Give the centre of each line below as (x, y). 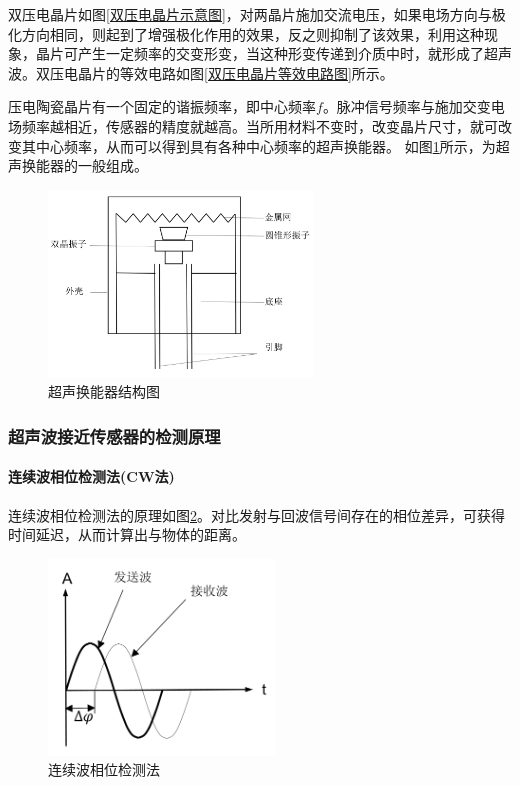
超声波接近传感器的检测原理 (114, 435)
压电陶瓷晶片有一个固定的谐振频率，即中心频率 (162, 106)
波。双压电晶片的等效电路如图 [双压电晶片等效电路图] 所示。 (201, 72)
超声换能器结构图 (104, 391)
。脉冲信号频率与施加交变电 (413, 106)
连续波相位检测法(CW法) (91, 476)
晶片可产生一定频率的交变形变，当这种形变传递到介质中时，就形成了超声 (273, 53)
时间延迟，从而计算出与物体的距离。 (127, 534)
